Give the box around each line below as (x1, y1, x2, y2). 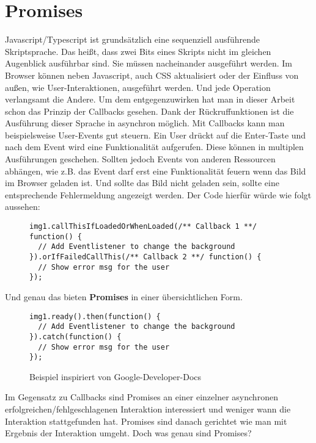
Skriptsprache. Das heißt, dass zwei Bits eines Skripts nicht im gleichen (5, 45, 271, 57)
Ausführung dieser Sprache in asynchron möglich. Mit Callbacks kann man (5, 117, 285, 129)
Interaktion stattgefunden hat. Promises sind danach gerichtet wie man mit (5, 414, 287, 427)
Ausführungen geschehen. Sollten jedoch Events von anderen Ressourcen (5, 153, 276, 165)
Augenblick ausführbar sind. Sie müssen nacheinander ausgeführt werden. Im (5, 57, 293, 70)
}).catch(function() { (29, 332, 122, 341)
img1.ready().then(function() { (29, 312, 161, 321)
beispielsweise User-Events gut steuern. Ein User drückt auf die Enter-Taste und (5, 128, 306, 141)
